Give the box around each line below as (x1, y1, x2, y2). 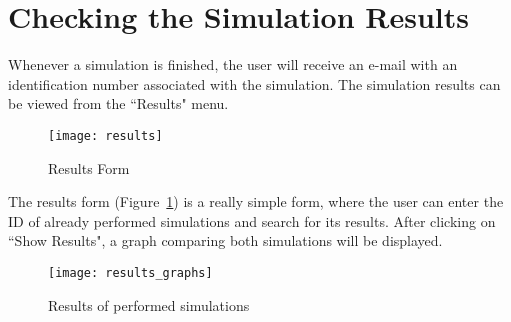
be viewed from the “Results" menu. (8, 93, 229, 114)
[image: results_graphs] (48, 265, 213, 280)
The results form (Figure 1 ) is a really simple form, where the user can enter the (8, 191, 504, 212)
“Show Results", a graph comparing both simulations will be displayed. (8, 230, 443, 251)
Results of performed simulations (48, 294, 250, 315)
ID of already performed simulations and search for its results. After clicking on (8, 210, 496, 231)
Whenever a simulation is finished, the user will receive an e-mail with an (8, 54, 458, 75)
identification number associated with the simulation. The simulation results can (8, 73, 501, 94)
